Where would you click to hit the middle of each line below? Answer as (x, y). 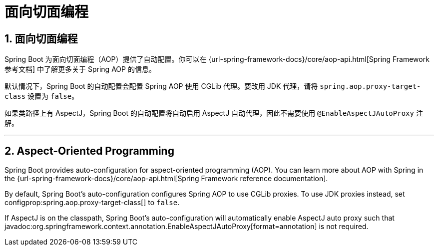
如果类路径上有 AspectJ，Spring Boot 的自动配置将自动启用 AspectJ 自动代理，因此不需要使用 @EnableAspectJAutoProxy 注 (214, 113)
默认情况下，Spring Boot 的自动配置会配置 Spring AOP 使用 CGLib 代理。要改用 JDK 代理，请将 (161, 86)
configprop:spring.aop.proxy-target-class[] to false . (92, 203)
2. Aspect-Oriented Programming (89, 151)
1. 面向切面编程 (41, 38)
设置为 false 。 (53, 96)
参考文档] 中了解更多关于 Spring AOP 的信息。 (80, 69)
